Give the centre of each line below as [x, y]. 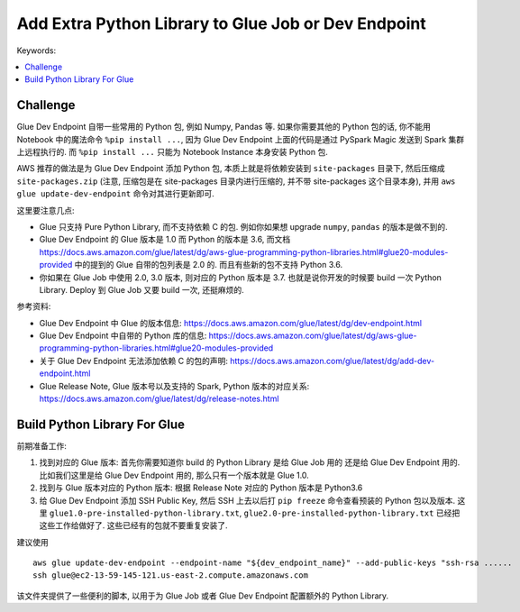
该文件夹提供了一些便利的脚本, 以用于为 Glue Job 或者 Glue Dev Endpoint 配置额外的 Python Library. [203, 596]
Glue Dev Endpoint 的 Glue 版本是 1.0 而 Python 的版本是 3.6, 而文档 [165, 240]
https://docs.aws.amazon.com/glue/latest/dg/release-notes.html [159, 399]
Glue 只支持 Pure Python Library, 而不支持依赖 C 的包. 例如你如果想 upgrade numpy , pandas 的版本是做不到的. [243, 226]
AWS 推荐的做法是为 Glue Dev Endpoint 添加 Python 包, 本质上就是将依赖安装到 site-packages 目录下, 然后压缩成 [231, 169]
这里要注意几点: [46, 210]
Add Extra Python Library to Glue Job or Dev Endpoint [222, 23]
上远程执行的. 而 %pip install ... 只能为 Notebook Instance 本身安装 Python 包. [172, 152]
